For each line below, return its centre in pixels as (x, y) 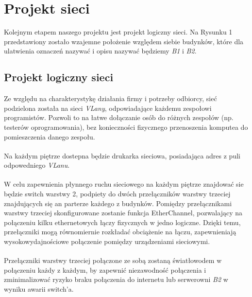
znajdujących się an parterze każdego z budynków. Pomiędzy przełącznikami (118, 203)
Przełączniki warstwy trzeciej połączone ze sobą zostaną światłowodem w (113, 260)
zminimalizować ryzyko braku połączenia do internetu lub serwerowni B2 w (116, 279)
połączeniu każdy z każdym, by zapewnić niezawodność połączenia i (105, 270)
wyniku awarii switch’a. (39, 289)
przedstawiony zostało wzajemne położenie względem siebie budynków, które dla (124, 41)
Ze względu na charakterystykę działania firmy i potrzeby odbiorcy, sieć (110, 98)
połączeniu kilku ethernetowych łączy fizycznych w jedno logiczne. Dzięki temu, (122, 222)
